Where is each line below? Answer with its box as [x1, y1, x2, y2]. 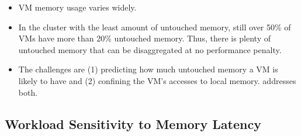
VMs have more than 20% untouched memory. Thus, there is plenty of [18, 32, 271, 44]
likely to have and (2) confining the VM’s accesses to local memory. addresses [18, 74, 296, 86]
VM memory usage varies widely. [18, 1, 137, 13]
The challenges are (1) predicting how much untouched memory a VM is [18, 63, 278, 75]
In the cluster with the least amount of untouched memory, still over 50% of [18, 20, 291, 33]
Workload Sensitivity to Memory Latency [5, 114, 261, 132]
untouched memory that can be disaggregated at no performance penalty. [18, 43, 282, 55]
